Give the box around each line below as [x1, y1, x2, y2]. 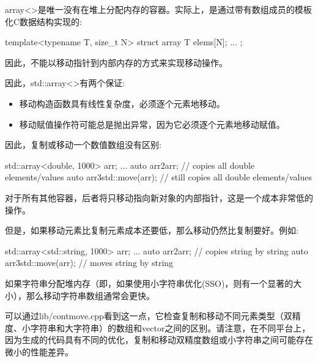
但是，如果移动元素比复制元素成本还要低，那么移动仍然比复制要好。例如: [5, 224, 298, 237]
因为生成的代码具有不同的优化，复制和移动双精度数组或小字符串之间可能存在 [5, 333, 313, 346]
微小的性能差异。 [5, 345, 73, 358]
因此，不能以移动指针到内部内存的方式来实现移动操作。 [5, 56, 227, 68]
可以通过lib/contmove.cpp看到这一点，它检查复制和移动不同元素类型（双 [5, 309, 292, 322]
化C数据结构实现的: [5, 15, 82, 28]
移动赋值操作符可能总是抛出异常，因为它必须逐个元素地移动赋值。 [19, 117, 285, 130]
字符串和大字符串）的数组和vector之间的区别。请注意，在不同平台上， [30, 321, 311, 334]
